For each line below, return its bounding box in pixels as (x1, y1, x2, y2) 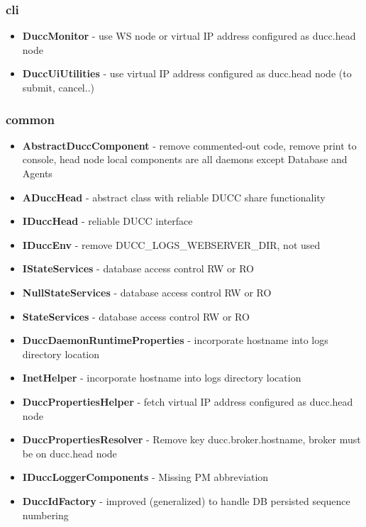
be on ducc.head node (22, 445, 117, 460)
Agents (22, 166, 52, 180)
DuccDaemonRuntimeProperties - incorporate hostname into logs (22, 333, 328, 348)
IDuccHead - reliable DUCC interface (22, 213, 193, 228)
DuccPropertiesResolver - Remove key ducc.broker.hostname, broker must (22, 432, 361, 447)
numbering (22, 507, 69, 522)
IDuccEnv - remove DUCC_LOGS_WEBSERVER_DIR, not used (22, 237, 321, 252)
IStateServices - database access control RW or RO (22, 261, 254, 276)
